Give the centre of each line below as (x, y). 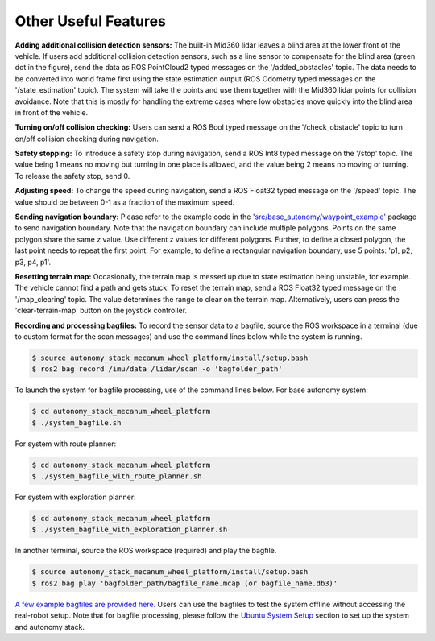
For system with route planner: (66, 444)
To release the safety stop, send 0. (72, 176)
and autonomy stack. (50, 627)
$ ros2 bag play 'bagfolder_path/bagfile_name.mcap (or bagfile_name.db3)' (185, 583)
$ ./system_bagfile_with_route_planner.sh (117, 476)
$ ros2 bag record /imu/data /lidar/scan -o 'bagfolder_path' (157, 369)
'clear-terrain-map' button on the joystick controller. (101, 311)
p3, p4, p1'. (33, 262)
